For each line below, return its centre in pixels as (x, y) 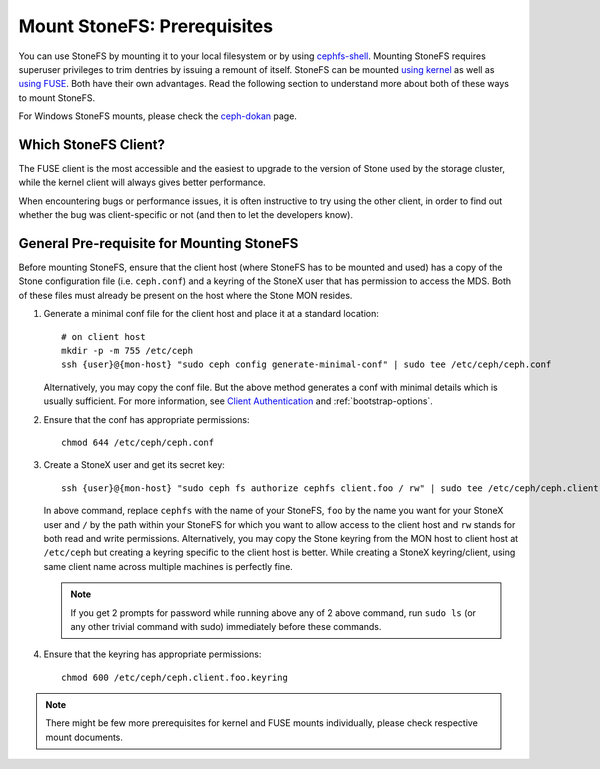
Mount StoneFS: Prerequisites (146, 26)
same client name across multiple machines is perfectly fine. (168, 566)
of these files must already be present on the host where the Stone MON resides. (185, 295)
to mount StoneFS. (57, 97)
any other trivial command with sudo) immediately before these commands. (226, 626)
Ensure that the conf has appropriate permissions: (146, 419)
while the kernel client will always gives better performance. (142, 182)
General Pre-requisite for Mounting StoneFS (158, 243)
